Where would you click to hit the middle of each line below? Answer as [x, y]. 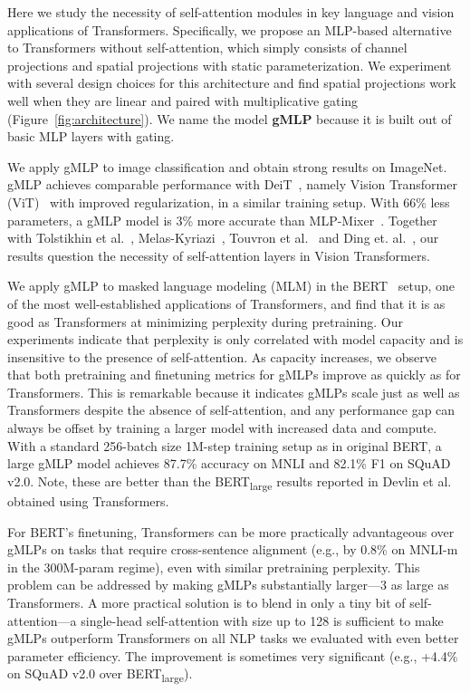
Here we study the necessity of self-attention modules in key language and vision [231, 12]
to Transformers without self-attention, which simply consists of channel [207, 48]
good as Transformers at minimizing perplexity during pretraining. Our [205, 321]
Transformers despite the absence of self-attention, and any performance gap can [231, 410]
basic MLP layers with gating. [91, 136]
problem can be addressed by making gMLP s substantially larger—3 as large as [228, 585]
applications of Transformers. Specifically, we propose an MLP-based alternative [230, 29]
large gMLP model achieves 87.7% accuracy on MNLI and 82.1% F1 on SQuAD [229, 463]
